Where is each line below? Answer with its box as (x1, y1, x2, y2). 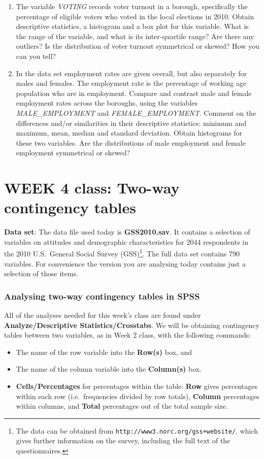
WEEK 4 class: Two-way (4, 177, 180, 198)
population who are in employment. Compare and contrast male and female (16, 87, 252, 98)
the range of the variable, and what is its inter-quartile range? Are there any (16, 30, 254, 41)
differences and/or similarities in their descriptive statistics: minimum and (16, 117, 247, 128)
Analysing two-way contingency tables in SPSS (4, 289, 200, 302)
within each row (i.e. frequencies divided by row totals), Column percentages (16, 390, 259, 401)
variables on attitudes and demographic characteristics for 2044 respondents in (4, 236, 248, 247)
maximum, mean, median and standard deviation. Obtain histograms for (16, 127, 243, 138)
